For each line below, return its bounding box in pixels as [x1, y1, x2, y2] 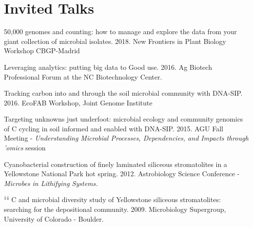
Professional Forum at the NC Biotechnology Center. [4, 71, 162, 82]
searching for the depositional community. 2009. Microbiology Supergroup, [4, 204, 226, 214]
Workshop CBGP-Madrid [4, 45, 80, 56]
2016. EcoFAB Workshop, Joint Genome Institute [4, 97, 153, 107]
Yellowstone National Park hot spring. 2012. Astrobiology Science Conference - [4, 168, 240, 179]
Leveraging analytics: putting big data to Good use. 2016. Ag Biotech [4, 62, 212, 72]
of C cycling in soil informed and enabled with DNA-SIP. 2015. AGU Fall [4, 123, 224, 133]
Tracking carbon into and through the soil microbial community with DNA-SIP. [4, 88, 243, 98]
